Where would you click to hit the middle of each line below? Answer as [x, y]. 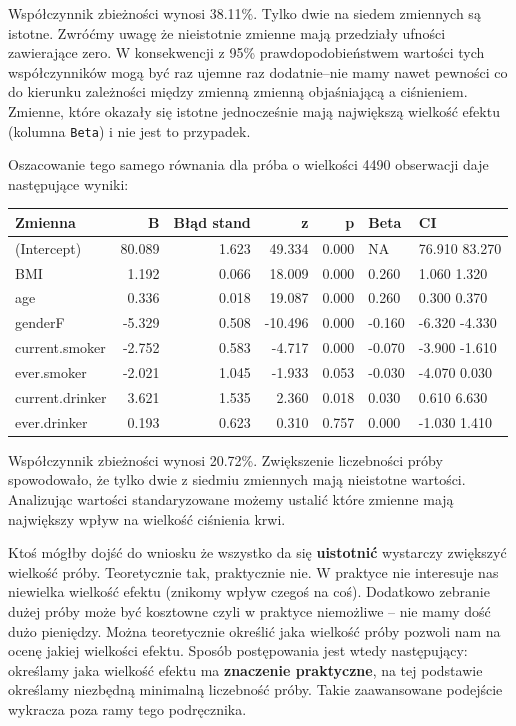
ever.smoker [51, 371]
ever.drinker [51, 421]
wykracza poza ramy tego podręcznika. [127, 708]
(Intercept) [48, 247]
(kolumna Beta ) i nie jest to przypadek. [129, 130]
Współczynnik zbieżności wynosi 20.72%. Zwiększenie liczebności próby [225, 459]
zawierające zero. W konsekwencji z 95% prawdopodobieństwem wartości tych [246, 52]
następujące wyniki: [68, 183]
